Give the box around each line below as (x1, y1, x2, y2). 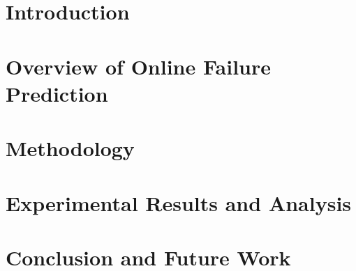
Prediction (6, 79, 108, 107)
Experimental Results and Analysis (6, 188, 352, 217)
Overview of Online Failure (6, 52, 271, 80)
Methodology (6, 134, 135, 162)
